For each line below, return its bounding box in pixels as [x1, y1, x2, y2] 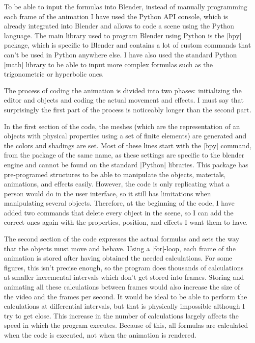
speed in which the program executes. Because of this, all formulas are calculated [4, 320, 248, 330]
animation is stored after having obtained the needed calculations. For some [4, 253, 232, 263]
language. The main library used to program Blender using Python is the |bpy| [4, 30, 242, 40]
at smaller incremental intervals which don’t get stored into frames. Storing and [4, 272, 244, 282]
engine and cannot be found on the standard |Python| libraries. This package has [4, 159, 249, 169]
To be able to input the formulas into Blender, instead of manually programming [4, 1, 248, 11]
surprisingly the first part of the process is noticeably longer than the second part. [4, 104, 252, 114]
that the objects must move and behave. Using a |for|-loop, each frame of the [4, 243, 236, 253]
